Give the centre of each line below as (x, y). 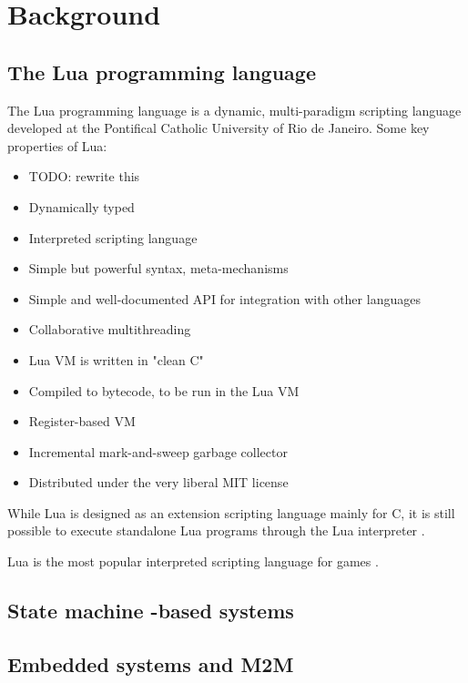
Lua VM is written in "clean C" (116, 359)
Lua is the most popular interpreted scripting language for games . (193, 561)
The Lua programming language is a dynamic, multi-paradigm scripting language (234, 110)
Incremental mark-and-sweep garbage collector (158, 451)
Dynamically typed (81, 206)
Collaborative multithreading (110, 329)
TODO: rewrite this (84, 176)
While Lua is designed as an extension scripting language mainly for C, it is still (231, 512)
